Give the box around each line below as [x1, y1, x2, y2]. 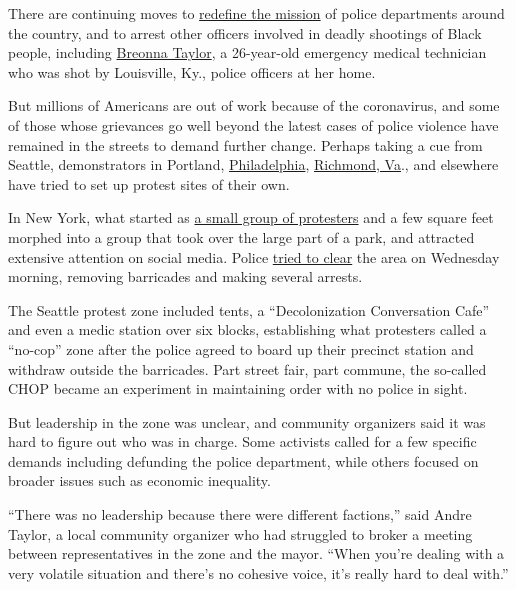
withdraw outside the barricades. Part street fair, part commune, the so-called [8, 358, 487, 379]
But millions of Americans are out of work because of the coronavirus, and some [8, 95, 500, 116]
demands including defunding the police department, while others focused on [8, 450, 479, 471]
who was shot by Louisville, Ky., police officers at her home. [8, 61, 376, 82]
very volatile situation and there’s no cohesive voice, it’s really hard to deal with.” [8, 562, 509, 583]
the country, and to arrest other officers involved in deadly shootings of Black [8, 22, 482, 43]
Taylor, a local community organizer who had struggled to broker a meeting [8, 523, 473, 544]
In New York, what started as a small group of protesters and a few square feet [8, 207, 494, 228]
